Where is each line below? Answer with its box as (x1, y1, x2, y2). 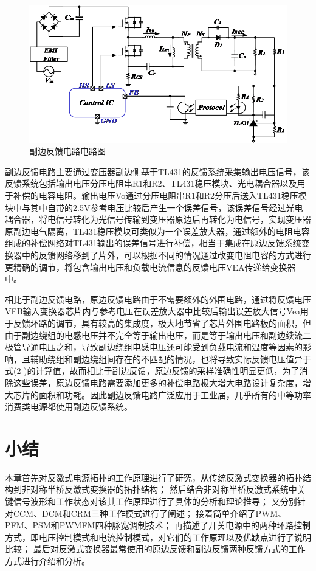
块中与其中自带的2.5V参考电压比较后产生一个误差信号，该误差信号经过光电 (5, 201, 303, 213)
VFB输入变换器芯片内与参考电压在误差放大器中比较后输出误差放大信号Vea (5, 305, 301, 317)
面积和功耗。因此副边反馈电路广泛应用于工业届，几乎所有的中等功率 (38, 388, 311, 401)
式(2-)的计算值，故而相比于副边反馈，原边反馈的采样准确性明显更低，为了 (5, 364, 300, 377)
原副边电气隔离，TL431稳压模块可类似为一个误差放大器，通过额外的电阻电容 (5, 224, 310, 237)
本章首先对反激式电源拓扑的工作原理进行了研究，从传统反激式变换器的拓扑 (5, 471, 303, 483)
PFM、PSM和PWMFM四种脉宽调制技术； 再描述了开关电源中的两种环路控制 (5, 519, 311, 531)
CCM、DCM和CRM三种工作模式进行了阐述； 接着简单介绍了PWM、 (13, 507, 287, 519)
